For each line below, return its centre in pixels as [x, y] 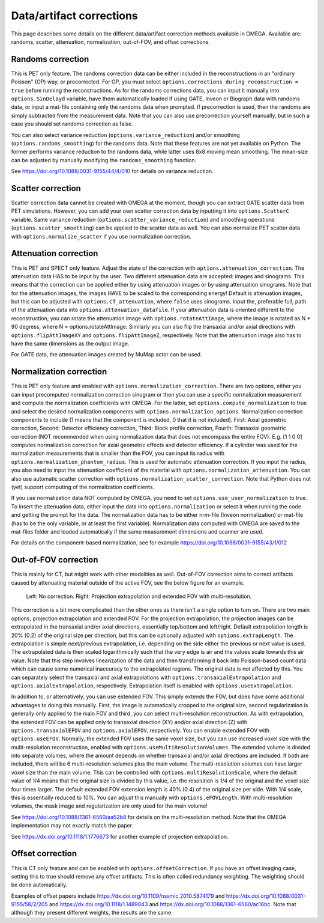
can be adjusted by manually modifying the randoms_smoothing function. [104, 160]
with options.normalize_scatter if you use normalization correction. [101, 236]
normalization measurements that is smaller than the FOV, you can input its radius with [118, 453]
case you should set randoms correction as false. [72, 124]
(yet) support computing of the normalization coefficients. [83, 487]
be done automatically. [39, 885]
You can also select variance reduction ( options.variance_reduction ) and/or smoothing [125, 135]
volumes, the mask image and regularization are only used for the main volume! [109, 806]
